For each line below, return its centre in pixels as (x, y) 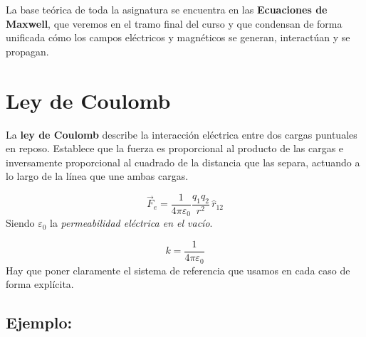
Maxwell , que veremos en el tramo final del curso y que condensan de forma (174, 23)
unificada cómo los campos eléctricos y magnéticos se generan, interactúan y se (178, 37)
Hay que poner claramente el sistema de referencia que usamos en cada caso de (178, 270)
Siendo (20, 223)
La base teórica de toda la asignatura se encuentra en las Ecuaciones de (167, 9)
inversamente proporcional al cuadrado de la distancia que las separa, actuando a (183, 162)
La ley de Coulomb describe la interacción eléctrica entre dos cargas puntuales (182, 134)
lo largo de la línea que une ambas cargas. (97, 176)
